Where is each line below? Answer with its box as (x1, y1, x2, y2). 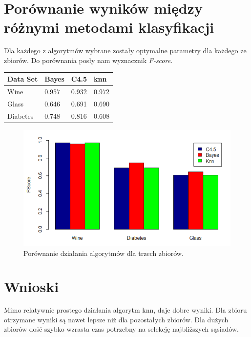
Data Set (7, 74, 38, 84)
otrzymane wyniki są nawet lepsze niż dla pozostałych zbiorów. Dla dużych (4, 314, 229, 324)
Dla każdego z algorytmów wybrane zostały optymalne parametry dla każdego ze (4, 45, 247, 56)
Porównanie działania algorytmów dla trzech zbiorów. (23, 248, 184, 258)
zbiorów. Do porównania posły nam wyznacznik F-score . (4, 55, 173, 65)
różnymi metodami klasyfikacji (4, 17, 214, 37)
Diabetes (7, 110, 34, 121)
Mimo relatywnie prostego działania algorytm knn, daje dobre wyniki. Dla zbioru (4, 305, 247, 315)
